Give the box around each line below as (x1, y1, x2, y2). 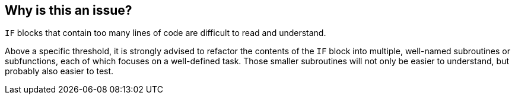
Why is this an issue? (5, 3, 132, 18)
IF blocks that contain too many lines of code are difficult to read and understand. (5, 28, 326, 38)
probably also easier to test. (5, 66, 114, 77)
